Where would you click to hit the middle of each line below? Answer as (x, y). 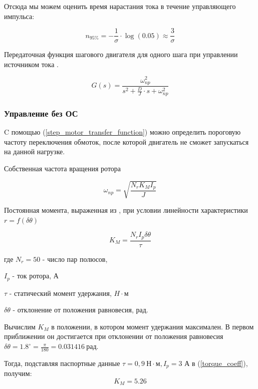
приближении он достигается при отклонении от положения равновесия (114, 336)
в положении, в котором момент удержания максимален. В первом (153, 326)
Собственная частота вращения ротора (63, 168)
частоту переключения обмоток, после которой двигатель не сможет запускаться (126, 141)
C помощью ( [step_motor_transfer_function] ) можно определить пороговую (122, 132)
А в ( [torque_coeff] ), (216, 363)
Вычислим (20, 326)
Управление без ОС (41, 113)
